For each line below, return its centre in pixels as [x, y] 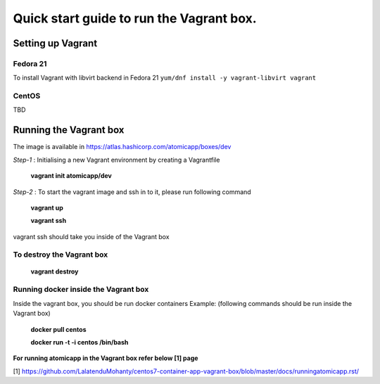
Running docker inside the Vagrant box [81, 290]
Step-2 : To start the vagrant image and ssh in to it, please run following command [132, 192]
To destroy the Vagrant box [61, 255]
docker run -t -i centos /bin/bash [80, 342]
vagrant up [47, 207]
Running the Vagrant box [69, 130]
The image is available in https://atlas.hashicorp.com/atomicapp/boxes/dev [122, 147]
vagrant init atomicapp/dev [71, 176]
